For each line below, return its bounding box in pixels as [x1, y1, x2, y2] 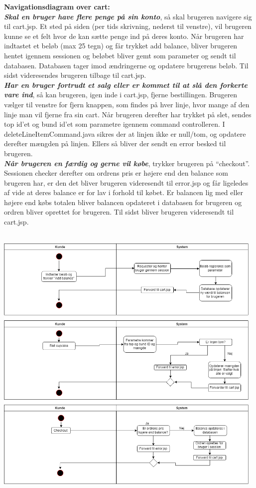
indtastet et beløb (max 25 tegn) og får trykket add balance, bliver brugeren [4, 40, 238, 51]
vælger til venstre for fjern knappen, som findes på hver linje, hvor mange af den [4, 99, 250, 109]
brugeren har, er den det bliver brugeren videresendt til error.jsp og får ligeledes [4, 177, 249, 188]
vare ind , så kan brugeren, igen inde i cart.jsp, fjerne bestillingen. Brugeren [4, 89, 238, 100]
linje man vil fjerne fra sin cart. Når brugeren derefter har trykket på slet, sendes [4, 109, 252, 119]
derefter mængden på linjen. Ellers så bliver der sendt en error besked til [4, 138, 226, 149]
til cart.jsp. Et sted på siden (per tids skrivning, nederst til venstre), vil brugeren [4, 21, 252, 31]
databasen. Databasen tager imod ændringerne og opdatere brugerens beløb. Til [4, 60, 249, 70]
